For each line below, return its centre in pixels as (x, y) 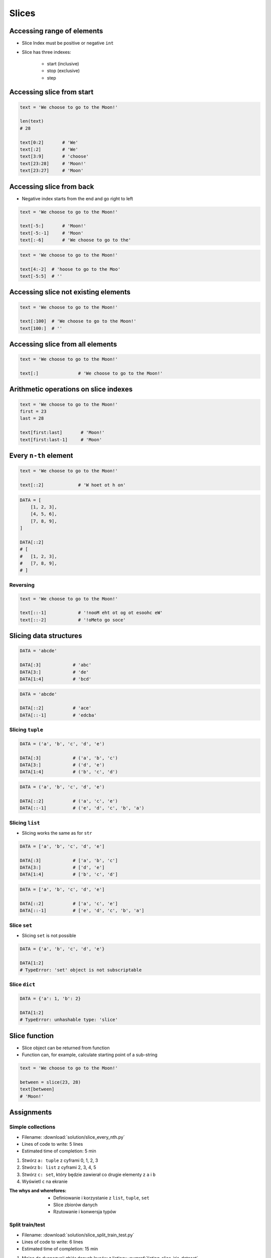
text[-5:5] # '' (41, 276)
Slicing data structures (46, 636)
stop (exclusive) (63, 71)
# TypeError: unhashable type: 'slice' (69, 1020)
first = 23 (33, 412)
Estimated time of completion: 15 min (60, 1249)
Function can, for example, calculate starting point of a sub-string (90, 1055)
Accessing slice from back (52, 186)
